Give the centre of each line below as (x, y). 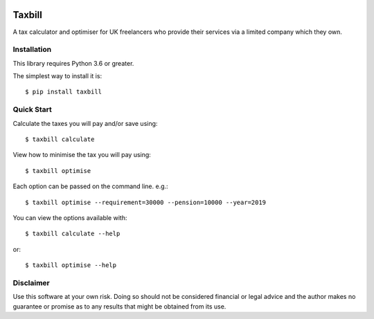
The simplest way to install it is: (57, 76)
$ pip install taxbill (64, 92)
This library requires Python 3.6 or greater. (73, 63)
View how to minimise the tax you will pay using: (82, 155)
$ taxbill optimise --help (71, 265)
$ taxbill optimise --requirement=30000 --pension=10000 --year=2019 (146, 202)
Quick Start (32, 109)
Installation (32, 50)
